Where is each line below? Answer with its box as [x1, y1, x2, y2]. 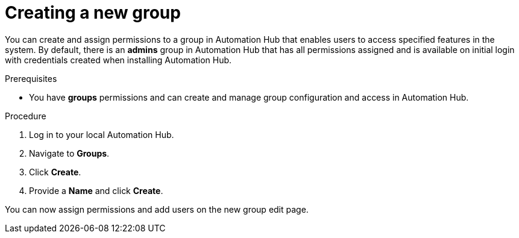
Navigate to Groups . [29, 148, 110, 158]
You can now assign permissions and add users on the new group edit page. [5, 204, 309, 215]
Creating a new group [5, 2, 181, 23]
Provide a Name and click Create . [29, 185, 163, 196]
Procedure [5, 110, 46, 121]
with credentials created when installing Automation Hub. [5, 54, 232, 65]
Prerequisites [5, 73, 57, 84]
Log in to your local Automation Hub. [29, 129, 174, 140]
